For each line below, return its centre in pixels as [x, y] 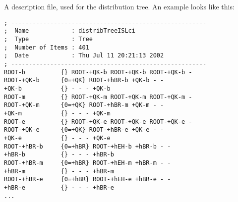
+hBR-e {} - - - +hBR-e [59, 187]
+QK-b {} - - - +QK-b [57, 89]
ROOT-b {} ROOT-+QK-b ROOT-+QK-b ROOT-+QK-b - [98, 72]
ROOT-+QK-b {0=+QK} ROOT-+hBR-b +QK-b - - [84, 80]
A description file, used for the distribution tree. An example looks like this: [119, 7]
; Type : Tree [48, 39]
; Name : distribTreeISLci [70, 31]
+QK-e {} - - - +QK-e [57, 138]
